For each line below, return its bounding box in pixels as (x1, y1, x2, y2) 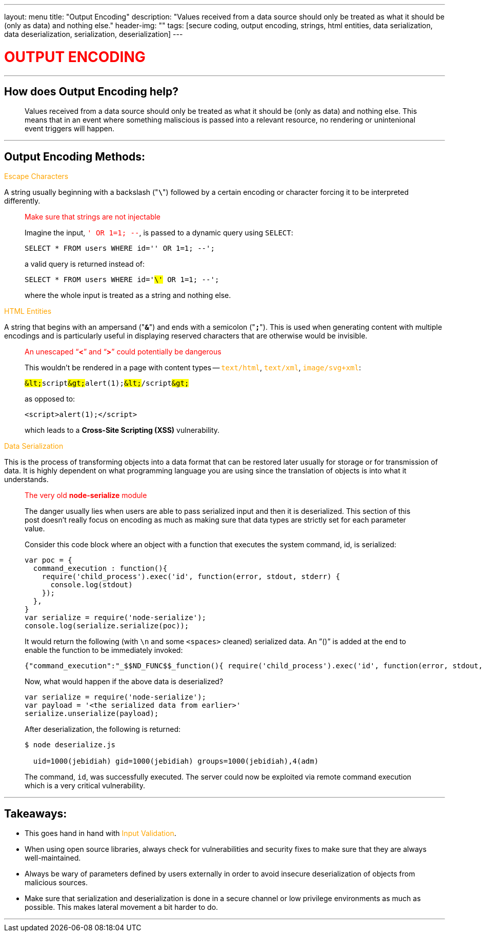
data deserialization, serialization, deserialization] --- (4, 30, 183, 38)
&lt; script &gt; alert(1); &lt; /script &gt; (25, 379, 189, 388)
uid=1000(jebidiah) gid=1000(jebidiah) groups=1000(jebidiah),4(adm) (33, 757, 319, 766)
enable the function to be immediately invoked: (25, 646, 183, 655)
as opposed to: (25, 394, 75, 404)
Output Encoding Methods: (4, 150, 146, 163)
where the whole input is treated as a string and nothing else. (25, 291, 231, 300)
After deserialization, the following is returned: (25, 725, 181, 734)
